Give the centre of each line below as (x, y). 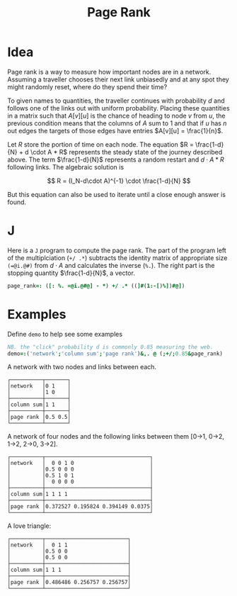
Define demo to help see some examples (65, 334)
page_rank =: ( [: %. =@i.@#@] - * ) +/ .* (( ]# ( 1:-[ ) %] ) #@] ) (96, 286)
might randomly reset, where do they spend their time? (87, 86)
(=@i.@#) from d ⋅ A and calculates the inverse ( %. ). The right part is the (111, 265)
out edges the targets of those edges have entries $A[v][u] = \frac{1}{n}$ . (115, 130)
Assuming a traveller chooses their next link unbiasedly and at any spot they (118, 79)
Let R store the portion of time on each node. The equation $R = (101, 144)
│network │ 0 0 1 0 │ (80, 463)
